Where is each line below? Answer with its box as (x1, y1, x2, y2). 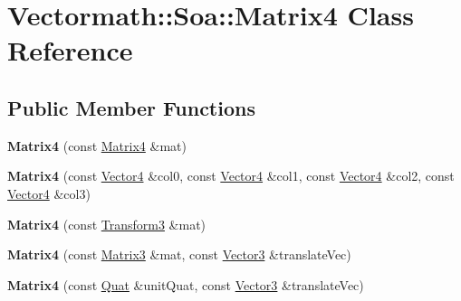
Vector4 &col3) (7, 183, 91, 202)
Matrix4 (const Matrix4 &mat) (7, 136, 187, 155)
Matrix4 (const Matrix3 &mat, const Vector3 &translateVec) (7, 245, 351, 264)
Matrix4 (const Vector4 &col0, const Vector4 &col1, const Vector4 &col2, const (7, 166, 455, 185)
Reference (7, 32, 133, 69)
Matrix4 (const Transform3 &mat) (7, 214, 206, 233)
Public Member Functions (7, 93, 255, 121)
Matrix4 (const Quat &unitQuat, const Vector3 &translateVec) (7, 275, 364, 294)
